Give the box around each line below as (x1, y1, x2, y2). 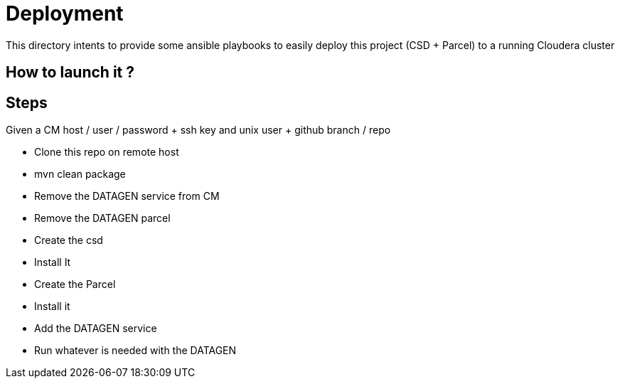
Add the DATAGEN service (34, 322, 157, 335)
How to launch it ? (6, 63, 134, 82)
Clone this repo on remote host (34, 146, 179, 159)
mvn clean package (34, 168, 126, 181)
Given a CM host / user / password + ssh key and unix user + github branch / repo (6, 124, 391, 137)
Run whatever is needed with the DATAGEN (34, 344, 237, 357)
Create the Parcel (34, 278, 116, 291)
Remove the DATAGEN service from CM (34, 190, 220, 203)
